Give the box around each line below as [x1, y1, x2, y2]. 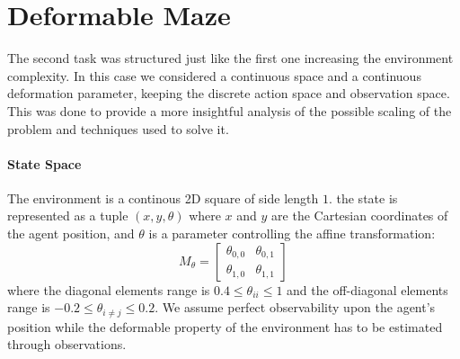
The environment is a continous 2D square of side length [7, 188, 319, 207]
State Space [7, 154, 82, 173]
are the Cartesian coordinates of [271, 206, 448, 225]
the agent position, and [7, 224, 135, 243]
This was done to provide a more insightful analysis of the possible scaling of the [7, 101, 452, 120]
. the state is [328, 188, 398, 207]
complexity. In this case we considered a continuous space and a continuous [7, 66, 421, 85]
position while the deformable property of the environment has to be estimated [7, 317, 443, 336]
